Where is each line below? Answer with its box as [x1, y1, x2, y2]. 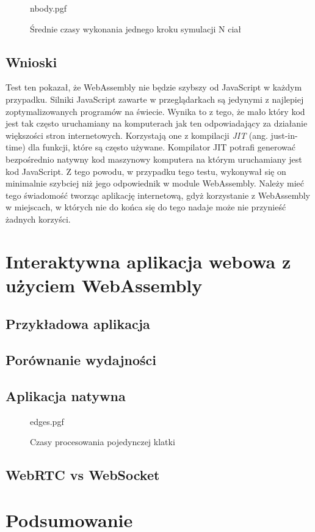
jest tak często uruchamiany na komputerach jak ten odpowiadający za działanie [5, 117, 308, 130]
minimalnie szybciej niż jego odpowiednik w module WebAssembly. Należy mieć [5, 177, 305, 190]
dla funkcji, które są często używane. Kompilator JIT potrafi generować [28, 141, 295, 153]
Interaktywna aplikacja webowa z [5, 248, 291, 273]
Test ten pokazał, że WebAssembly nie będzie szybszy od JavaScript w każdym [5, 81, 302, 94]
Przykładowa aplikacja [5, 314, 150, 333]
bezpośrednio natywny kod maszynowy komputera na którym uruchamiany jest [5, 152, 302, 165]
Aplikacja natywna [5, 386, 126, 405]
